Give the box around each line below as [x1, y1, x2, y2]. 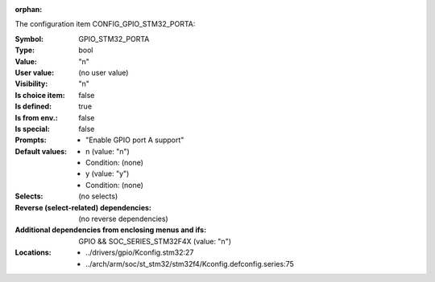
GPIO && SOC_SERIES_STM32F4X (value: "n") [78, 236, 232, 246]
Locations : [14, 247, 52, 257]
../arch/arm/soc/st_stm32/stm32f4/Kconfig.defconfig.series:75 [85, 259, 294, 268]
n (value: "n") [85, 146, 130, 156]
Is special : [14, 124, 50, 133]
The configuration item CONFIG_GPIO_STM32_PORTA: [14, 19, 196, 29]
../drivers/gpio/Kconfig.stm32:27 [85, 247, 194, 257]
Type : [14, 45, 35, 55]
